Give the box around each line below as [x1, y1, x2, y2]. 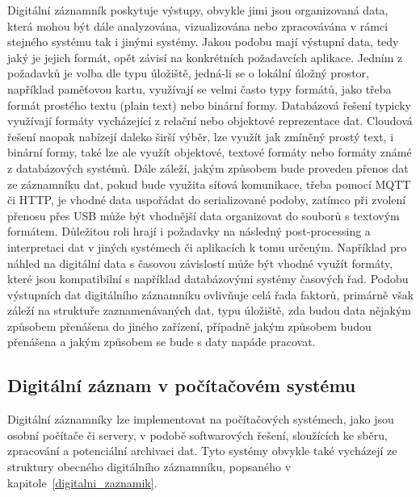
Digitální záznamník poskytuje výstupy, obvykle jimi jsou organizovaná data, [7, 2, 388, 18]
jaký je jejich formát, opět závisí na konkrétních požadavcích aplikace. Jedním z [7, 48, 403, 65]
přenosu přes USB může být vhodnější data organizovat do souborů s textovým [7, 207, 400, 223]
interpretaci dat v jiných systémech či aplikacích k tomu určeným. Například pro [7, 238, 407, 255]
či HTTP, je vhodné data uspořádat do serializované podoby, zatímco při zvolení [7, 191, 406, 208]
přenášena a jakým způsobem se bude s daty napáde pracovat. [7, 333, 316, 350]
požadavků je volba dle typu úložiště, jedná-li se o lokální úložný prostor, [7, 65, 369, 81]
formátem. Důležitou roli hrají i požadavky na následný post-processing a [7, 223, 371, 240]
